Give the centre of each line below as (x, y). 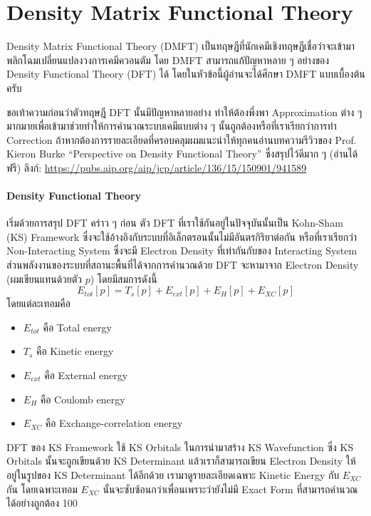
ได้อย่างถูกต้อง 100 (42, 503)
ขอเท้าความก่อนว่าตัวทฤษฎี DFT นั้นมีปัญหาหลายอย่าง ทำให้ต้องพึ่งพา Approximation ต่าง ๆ (184, 112)
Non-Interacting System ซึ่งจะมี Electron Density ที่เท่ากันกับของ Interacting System (182, 251)
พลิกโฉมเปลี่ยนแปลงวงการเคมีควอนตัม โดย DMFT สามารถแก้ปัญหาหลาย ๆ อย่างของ (168, 60)
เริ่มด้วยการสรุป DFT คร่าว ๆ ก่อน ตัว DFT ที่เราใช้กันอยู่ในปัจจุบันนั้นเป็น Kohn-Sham (175, 223)
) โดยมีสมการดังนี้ (124, 278)
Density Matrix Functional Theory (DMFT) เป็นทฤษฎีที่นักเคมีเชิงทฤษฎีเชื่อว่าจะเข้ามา (181, 46)
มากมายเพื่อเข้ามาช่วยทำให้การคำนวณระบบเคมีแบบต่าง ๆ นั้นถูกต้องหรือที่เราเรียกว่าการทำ (172, 126)
